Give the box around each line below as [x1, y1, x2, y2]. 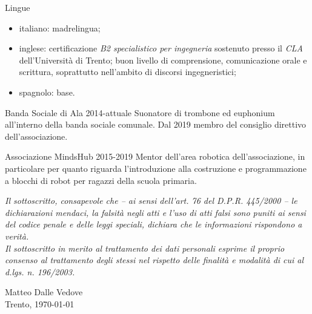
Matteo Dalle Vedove [5, 286, 83, 298]
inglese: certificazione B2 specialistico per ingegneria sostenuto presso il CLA [19, 42, 303, 54]
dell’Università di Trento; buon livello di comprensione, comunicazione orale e [19, 53, 307, 66]
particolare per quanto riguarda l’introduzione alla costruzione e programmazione [5, 162, 307, 174]
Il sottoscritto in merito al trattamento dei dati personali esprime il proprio [5, 241, 285, 254]
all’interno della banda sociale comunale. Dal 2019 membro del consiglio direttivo [5, 118, 307, 131]
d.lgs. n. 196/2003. [5, 265, 75, 278]
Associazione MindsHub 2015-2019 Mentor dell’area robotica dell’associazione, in [5, 150, 305, 163]
